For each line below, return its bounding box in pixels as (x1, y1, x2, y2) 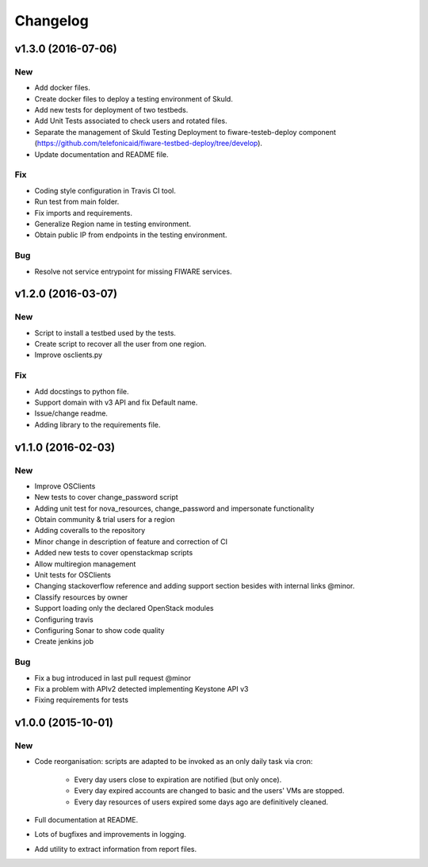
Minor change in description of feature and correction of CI (34, 536, 227, 547)
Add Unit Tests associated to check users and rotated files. (34, 116, 227, 126)
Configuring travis (34, 615, 94, 624)
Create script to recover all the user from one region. (34, 340, 207, 349)
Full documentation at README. (34, 815, 139, 825)
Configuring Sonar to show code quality (34, 625, 165, 635)
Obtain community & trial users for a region (34, 515, 175, 524)
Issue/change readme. (34, 409, 109, 418)
